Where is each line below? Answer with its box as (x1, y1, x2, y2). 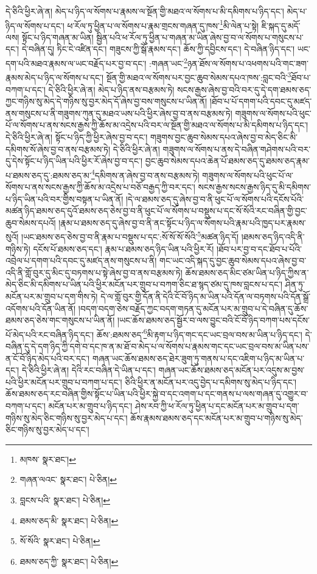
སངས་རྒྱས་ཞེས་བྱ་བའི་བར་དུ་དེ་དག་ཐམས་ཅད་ (177, 83, 312, 95)
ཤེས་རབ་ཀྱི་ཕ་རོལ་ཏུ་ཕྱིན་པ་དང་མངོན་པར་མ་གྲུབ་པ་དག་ (135, 399, 299, 412)
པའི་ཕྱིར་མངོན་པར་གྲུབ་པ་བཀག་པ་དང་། (5, 375, 122, 388)
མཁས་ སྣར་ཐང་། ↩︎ (19, 452, 76, 465)
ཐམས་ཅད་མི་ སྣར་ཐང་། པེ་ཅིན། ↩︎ (19, 514, 119, 527)
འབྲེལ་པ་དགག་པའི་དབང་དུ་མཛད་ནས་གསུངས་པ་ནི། (5, 254, 157, 267)
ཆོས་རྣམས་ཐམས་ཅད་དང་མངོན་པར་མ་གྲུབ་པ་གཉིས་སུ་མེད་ (130, 411, 303, 424)
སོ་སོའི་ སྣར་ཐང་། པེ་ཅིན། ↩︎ (19, 534, 100, 547)
